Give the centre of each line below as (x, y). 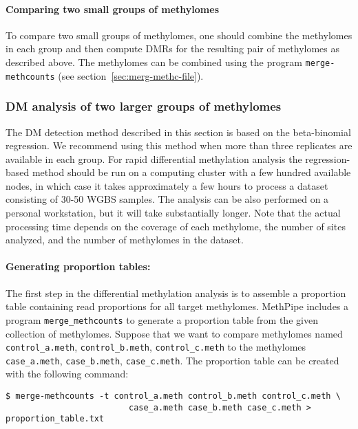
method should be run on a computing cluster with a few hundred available (191, 172)
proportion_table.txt (55, 419)
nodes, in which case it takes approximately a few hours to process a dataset (167, 185)
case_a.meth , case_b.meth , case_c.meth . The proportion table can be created (172, 360)
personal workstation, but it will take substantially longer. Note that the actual (173, 213)
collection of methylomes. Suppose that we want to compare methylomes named (174, 333)
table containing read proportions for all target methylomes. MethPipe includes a (177, 306)
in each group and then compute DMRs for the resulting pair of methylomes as (173, 48)
